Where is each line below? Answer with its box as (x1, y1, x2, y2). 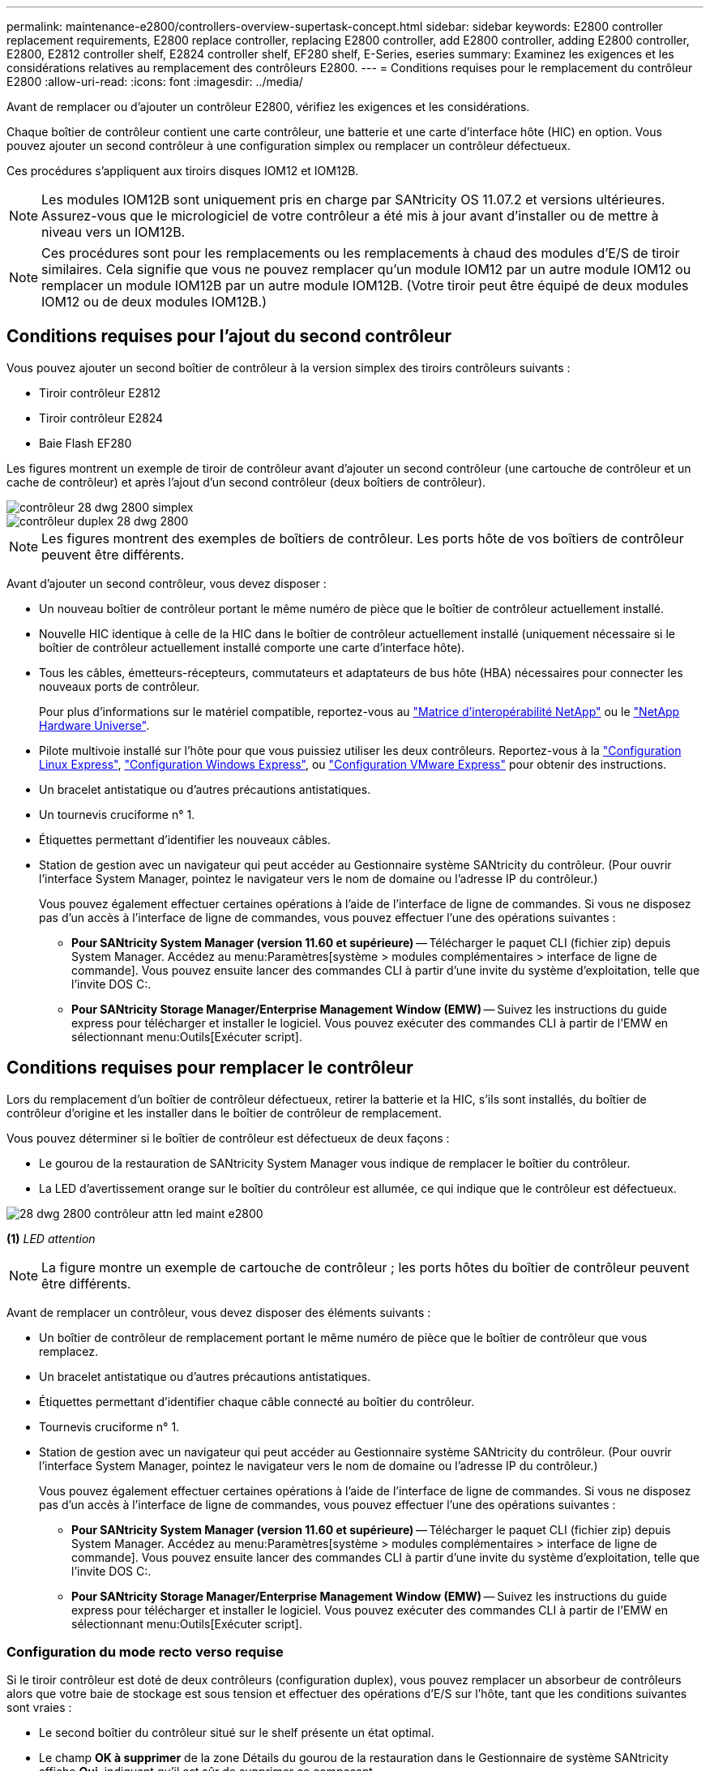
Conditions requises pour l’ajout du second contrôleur (6, 326, 452, 347)
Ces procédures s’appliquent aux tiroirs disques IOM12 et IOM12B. (6, 164, 359, 178)
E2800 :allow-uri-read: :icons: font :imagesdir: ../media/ (6, 75, 303, 88)
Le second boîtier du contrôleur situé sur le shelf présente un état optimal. (39, 1726, 434, 1740)
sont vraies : (6, 1700, 72, 1715)
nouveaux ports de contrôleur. (39, 679, 200, 693)
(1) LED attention (6, 1231, 96, 1246)
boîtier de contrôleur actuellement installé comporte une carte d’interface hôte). (39, 640, 465, 654)
